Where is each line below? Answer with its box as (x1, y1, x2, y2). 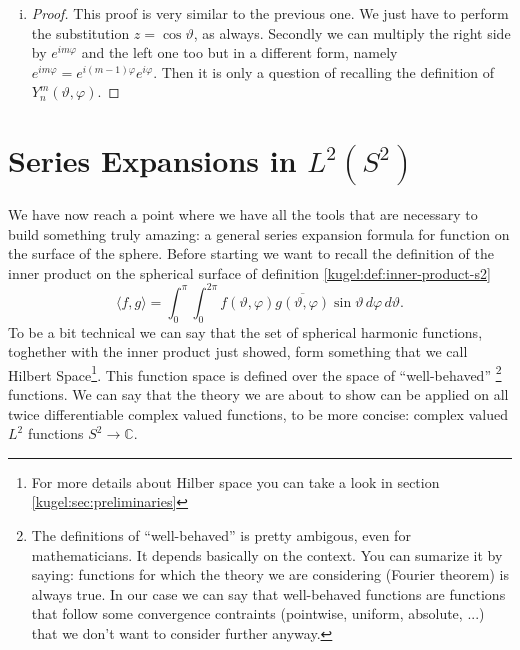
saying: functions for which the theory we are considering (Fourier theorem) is (31, 564, 509, 585)
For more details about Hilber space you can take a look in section (31, 471, 440, 492)
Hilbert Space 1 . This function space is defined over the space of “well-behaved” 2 (8, 361, 502, 385)
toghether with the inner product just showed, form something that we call (8, 341, 468, 362)
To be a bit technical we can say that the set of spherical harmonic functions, (8, 321, 483, 342)
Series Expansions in (8, 140, 297, 181)
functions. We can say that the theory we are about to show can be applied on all (8, 384, 509, 405)
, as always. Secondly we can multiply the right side (193, 22, 511, 43)
